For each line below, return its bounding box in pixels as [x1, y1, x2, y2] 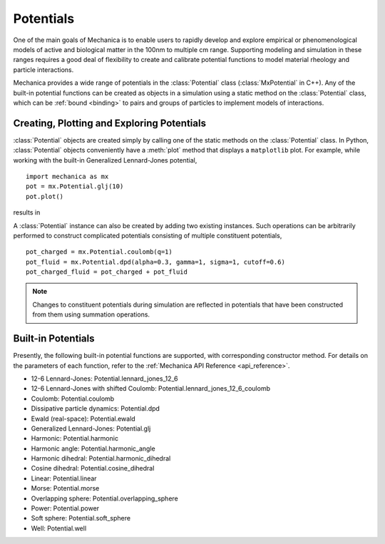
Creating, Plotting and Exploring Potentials [13, 117, 207, 129]
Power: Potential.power [31, 504, 100, 513]
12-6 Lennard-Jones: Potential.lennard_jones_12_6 [31, 374, 178, 383]
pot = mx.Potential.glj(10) [26, 183, 124, 190]
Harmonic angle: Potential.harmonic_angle [31, 444, 156, 453]
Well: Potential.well [31, 524, 87, 533]
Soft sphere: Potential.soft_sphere [31, 514, 131, 523]
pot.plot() [26, 193, 64, 200]
